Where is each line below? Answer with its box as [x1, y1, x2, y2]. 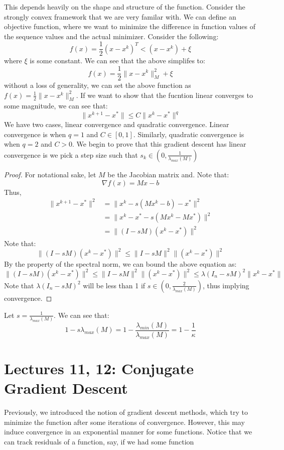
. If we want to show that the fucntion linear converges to [76, 89, 253, 100]
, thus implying [202, 280, 249, 290]
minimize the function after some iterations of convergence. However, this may [4, 416, 245, 427]
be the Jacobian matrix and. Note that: [107, 169, 229, 179]
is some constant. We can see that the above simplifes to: [30, 55, 205, 66]
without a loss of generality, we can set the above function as [4, 80, 191, 90]
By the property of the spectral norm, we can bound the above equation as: [4, 258, 237, 269]
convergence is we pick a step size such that [4, 149, 138, 160]
